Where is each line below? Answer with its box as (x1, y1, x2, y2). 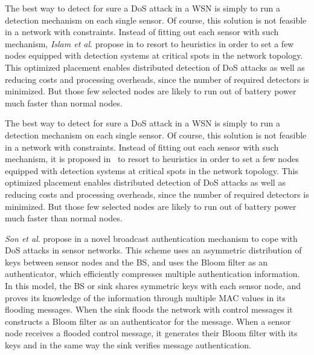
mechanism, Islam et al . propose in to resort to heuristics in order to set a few (5, 37, 294, 50)
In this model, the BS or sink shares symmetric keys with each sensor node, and (5, 279, 301, 292)
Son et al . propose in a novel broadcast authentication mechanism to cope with (5, 232, 298, 244)
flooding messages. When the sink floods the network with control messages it (5, 303, 293, 316)
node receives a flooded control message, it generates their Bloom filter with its (5, 327, 298, 339)
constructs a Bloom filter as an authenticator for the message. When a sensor (5, 314, 291, 327)
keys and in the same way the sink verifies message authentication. (5, 339, 252, 351)
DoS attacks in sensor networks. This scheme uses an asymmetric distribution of (5, 244, 302, 256)
